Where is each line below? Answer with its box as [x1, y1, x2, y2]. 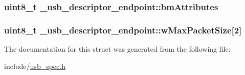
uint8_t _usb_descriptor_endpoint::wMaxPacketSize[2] [4, 23, 242, 36]
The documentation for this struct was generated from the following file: [4, 44, 231, 54]
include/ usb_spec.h [4, 60, 65, 71]
